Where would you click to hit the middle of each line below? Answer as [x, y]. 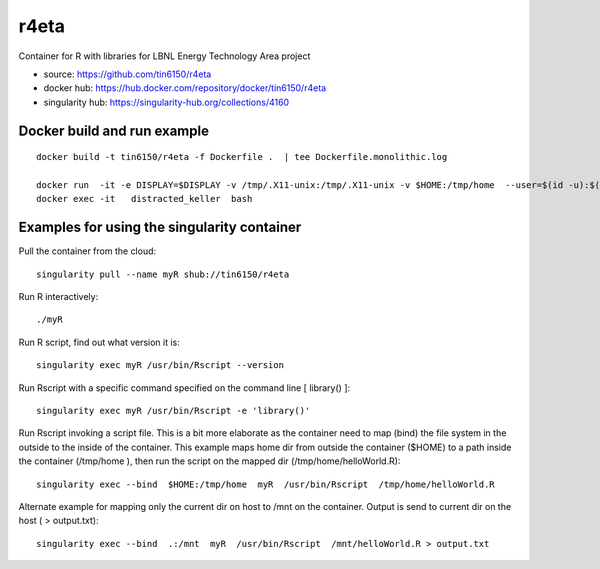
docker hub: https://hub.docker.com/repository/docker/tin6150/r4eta [185, 88]
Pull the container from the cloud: [87, 251]
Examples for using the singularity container [160, 227]
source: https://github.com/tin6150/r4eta [127, 74]
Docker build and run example [114, 130]
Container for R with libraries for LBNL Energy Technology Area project [164, 56]
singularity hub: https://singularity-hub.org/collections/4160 [166, 102]
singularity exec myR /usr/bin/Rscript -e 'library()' [173, 410]
